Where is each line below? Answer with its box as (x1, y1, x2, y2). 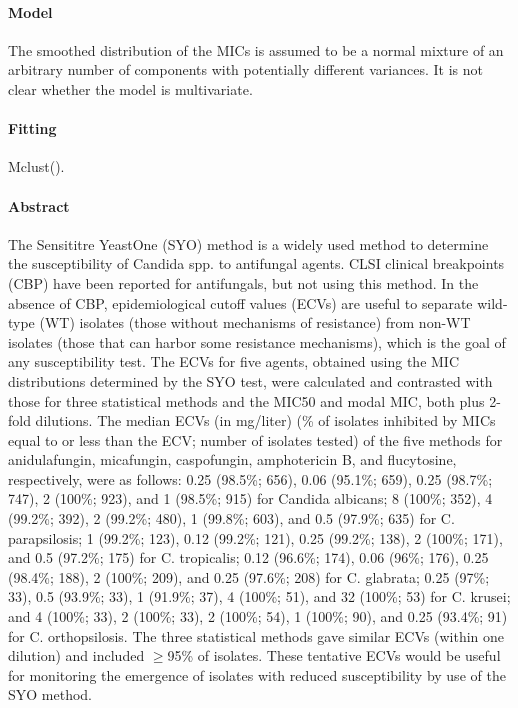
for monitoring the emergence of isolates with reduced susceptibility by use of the (8, 664, 506, 685)
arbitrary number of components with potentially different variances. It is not (8, 59, 483, 80)
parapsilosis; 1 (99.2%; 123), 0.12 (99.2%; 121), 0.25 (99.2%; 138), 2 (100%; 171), (8, 527, 503, 548)
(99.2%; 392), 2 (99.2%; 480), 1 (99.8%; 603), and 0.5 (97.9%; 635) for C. (8, 508, 455, 529)
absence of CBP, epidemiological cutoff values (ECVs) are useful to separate (8, 292, 473, 313)
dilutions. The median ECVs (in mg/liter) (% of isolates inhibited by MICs (35, 410, 496, 431)
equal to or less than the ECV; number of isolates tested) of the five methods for (8, 429, 503, 450)
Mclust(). (8, 156, 65, 177)
